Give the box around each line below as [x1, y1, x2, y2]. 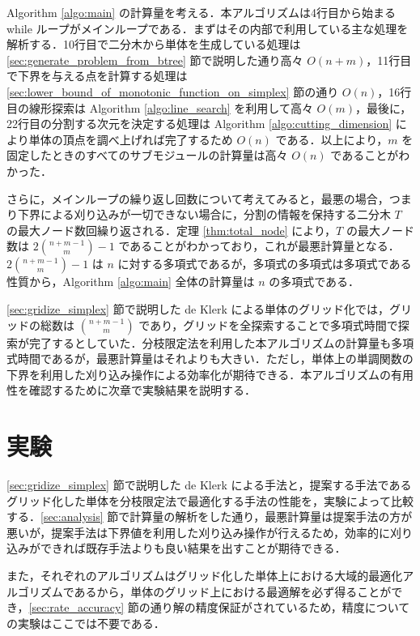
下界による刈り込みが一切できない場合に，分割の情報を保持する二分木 [17, 206, 391, 223]
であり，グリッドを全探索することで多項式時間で [138, 316, 398, 333]
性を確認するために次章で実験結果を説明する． [6, 382, 256, 399]
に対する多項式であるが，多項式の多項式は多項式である [117, 255, 412, 272]
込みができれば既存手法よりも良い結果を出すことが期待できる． [6, 540, 346, 557]
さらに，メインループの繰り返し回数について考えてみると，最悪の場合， [6, 190, 389, 207]
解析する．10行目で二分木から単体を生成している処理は [6, 36, 301, 53]
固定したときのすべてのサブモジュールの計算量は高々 [6, 147, 288, 164]
